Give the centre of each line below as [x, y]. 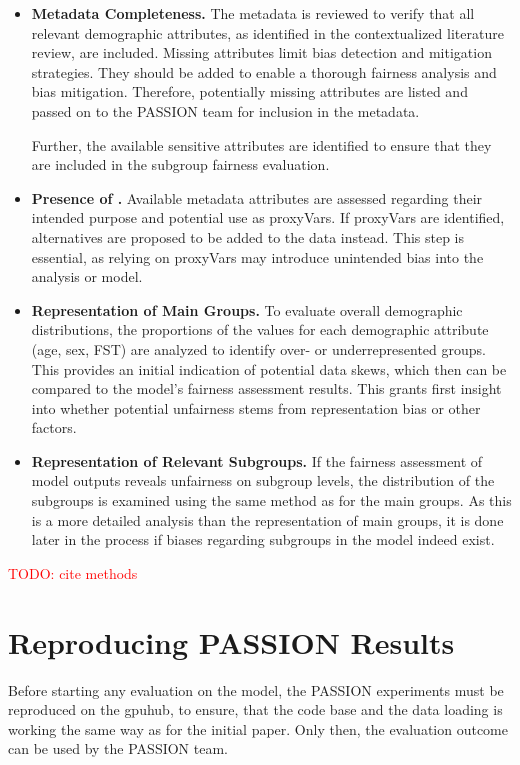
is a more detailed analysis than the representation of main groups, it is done [267, 519]
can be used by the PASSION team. [118, 748]
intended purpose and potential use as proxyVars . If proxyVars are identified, [268, 217]
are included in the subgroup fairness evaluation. [180, 164]
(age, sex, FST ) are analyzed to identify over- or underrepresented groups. [258, 348]
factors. [54, 427]
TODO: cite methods [73, 572]
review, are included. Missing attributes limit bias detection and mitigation [261, 52]
